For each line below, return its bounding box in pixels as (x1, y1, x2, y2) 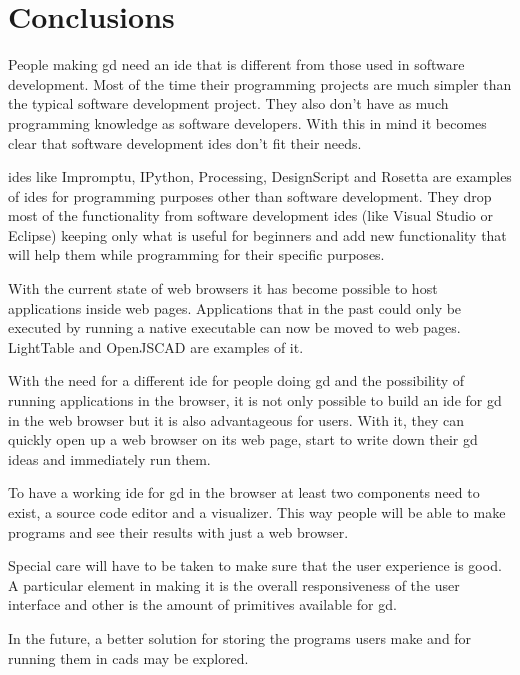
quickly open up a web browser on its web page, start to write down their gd (8, 429, 478, 450)
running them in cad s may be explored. (8, 647, 249, 668)
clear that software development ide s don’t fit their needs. (8, 132, 362, 153)
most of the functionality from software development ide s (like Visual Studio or (8, 205, 494, 226)
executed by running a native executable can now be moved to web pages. (8, 317, 461, 338)
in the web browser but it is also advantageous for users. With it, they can (8, 409, 464, 430)
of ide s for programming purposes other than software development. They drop (8, 185, 492, 206)
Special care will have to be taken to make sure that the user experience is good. (8, 555, 502, 576)
